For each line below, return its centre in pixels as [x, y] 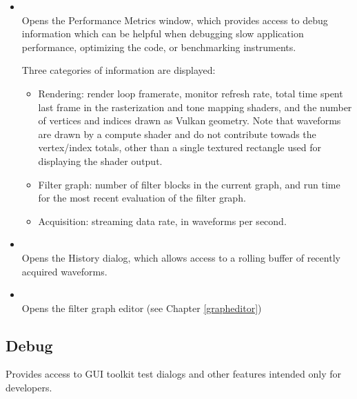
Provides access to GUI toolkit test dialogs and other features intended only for [174, 374]
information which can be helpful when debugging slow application [163, 33]
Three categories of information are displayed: [119, 70]
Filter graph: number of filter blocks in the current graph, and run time [189, 184]
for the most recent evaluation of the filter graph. [142, 198]
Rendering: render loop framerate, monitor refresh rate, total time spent [191, 93]
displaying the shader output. [100, 160]
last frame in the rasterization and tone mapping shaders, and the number [195, 107]
